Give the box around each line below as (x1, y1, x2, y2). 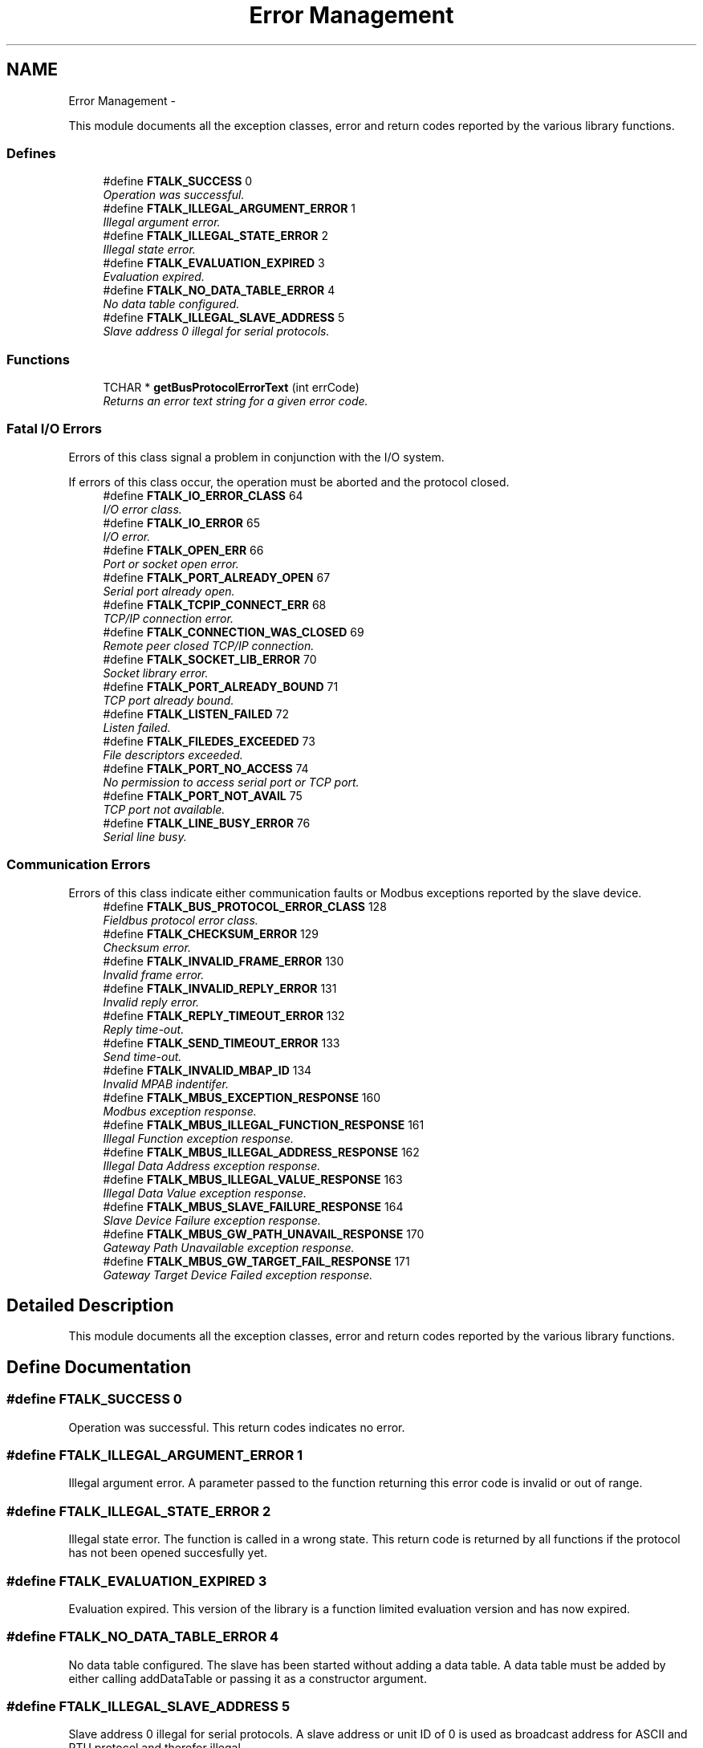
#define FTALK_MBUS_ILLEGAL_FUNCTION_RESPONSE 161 (103, 1117, 425, 1132)
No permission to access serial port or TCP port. (103, 774, 360, 789)
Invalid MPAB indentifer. (103, 1076, 229, 1091)
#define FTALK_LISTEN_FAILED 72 (103, 706, 289, 721)
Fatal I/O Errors (6, 421, 102, 437)
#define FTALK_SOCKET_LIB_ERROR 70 (103, 652, 317, 666)
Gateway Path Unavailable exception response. (103, 1240, 355, 1254)
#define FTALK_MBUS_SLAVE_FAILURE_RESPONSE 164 (103, 1199, 404, 1213)
